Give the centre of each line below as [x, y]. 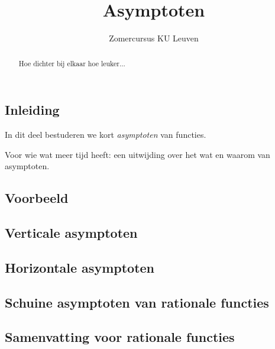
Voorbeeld [37, 198]
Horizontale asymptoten [80, 267]
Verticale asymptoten [71, 232]
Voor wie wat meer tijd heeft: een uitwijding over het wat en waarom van [137, 154]
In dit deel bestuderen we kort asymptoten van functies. [106, 134]
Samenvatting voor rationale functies [120, 337]
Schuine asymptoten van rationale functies [137, 302]
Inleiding [32, 110]
